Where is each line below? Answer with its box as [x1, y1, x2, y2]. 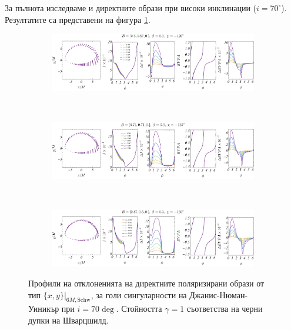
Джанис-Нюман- [189, 288, 248, 301]
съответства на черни [186, 302, 263, 315]
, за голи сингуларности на [91, 288, 187, 301]
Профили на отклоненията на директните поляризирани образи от [28, 276, 265, 289]
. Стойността [116, 302, 162, 315]
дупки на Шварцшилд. [28, 314, 109, 326]
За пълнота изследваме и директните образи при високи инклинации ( [5, 2, 257, 14]
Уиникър [28, 302, 59, 315]
